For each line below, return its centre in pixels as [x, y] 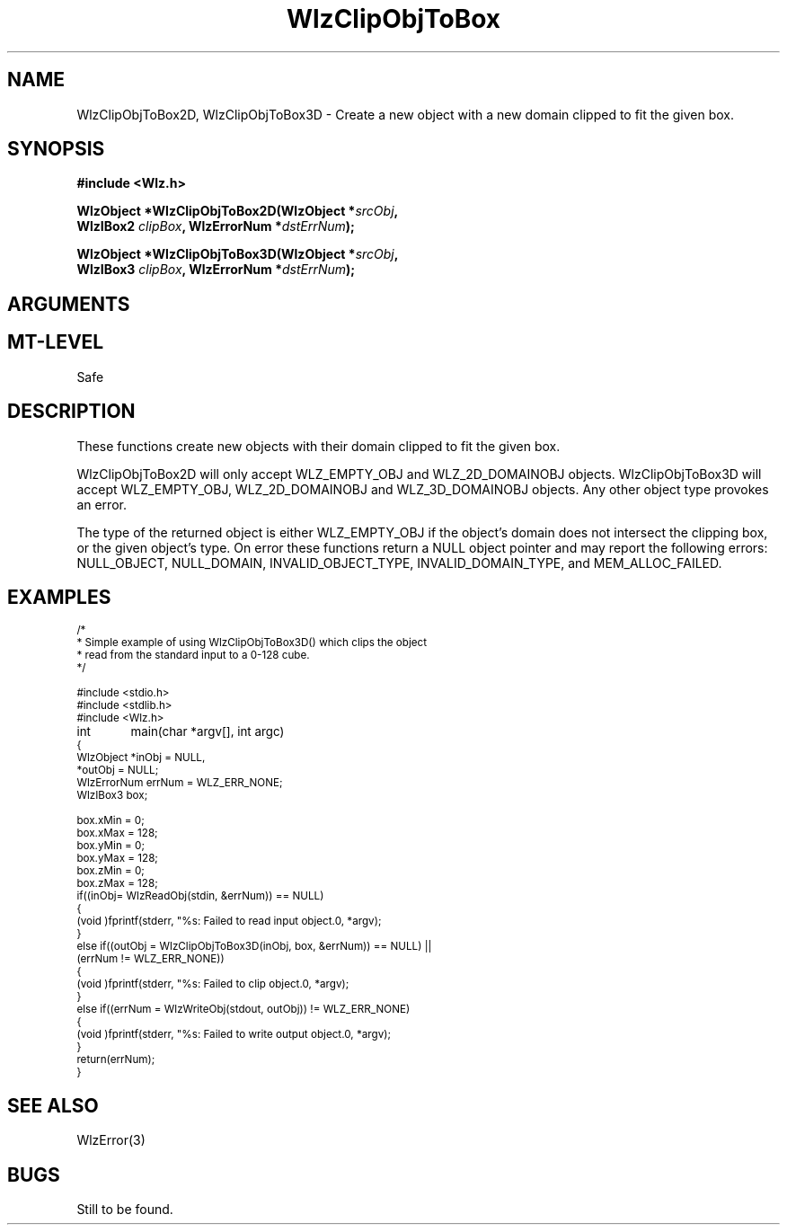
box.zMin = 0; [111, 871]
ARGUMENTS [69, 304]
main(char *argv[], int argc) [208, 732]
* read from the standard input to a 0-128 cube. [193, 656]
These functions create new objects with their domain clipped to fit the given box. [318, 446]
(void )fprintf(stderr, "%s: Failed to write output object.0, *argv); [234, 1035]
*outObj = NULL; [118, 771]
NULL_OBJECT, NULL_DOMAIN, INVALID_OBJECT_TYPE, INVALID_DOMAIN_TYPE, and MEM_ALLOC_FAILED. [399, 563]
